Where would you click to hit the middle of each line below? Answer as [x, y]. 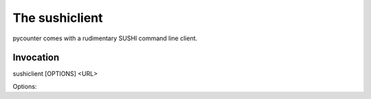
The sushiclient [58, 18]
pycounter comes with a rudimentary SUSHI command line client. [105, 38]
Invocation [36, 58]
